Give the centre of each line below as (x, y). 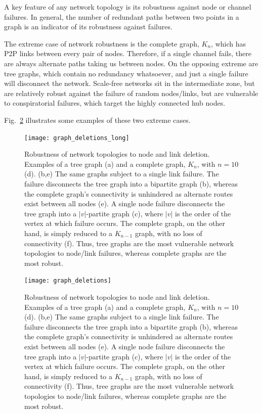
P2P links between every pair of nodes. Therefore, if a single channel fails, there (128, 53)
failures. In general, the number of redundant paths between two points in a (122, 16)
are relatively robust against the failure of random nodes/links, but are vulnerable (131, 93)
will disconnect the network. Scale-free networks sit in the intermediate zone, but (129, 83)
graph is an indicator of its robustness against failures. (88, 27)
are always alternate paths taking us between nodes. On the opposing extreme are (131, 63)
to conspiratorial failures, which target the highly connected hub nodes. (115, 103)
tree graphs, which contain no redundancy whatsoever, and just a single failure (126, 73)
